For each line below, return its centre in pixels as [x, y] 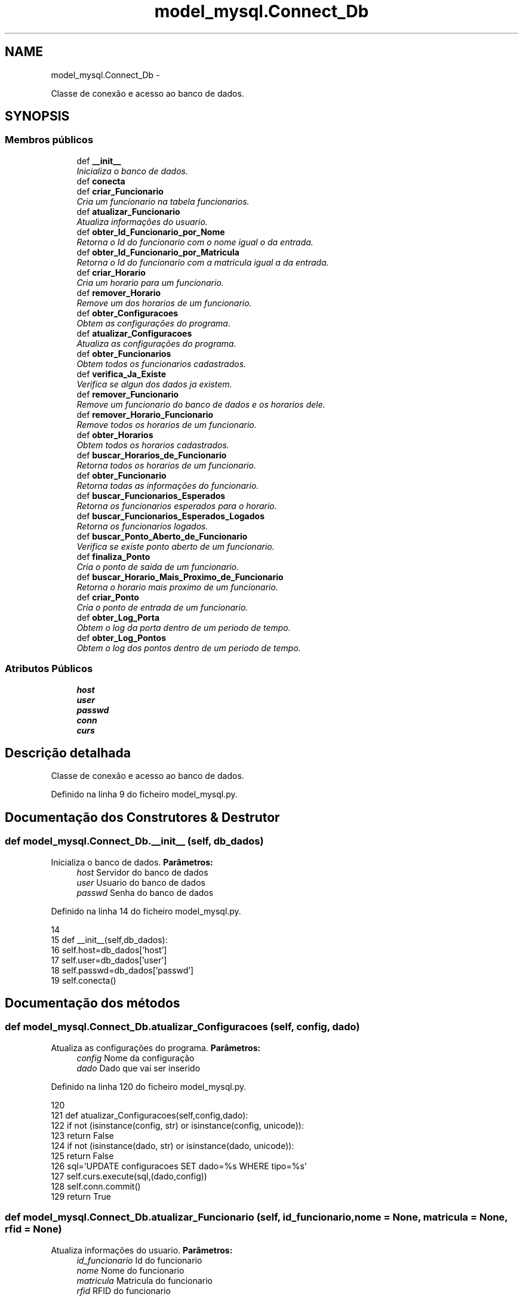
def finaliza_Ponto [113, 556]
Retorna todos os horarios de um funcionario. [166, 465]
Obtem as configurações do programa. [153, 323]
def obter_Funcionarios [124, 353]
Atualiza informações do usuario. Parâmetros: [142, 1250]
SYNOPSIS [37, 116]
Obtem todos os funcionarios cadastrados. [161, 363]
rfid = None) [33, 1229]
